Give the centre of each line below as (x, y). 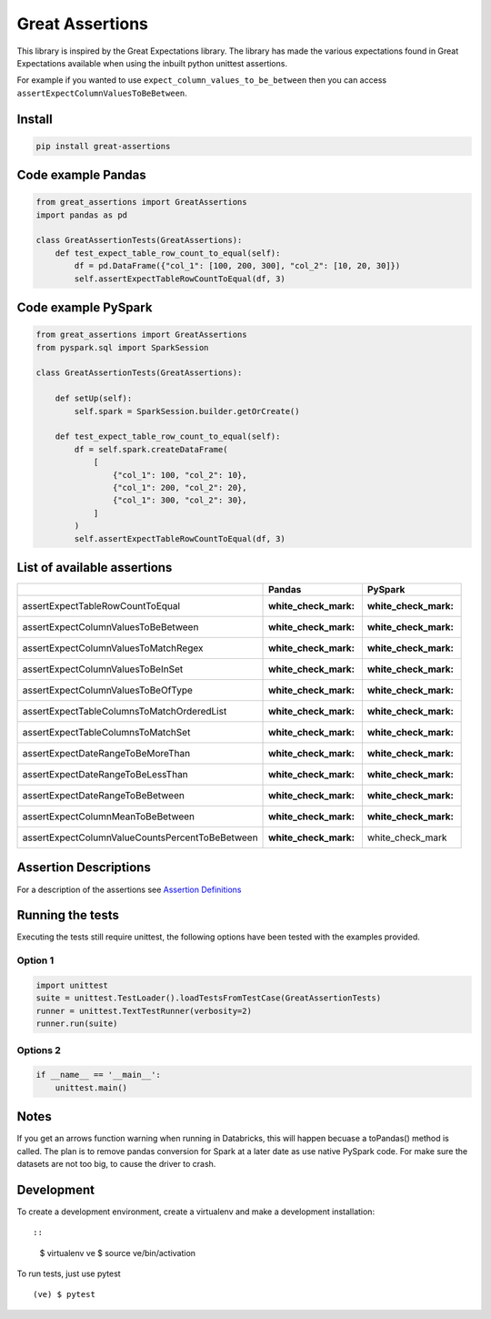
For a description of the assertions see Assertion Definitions (129, 889)
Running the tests (68, 915)
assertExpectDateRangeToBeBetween (104, 795)
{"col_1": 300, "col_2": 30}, (180, 500)
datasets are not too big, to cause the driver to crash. (116, 1163)
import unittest (72, 985)
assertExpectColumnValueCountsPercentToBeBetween (140, 837)
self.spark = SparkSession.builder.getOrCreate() (187, 411)
